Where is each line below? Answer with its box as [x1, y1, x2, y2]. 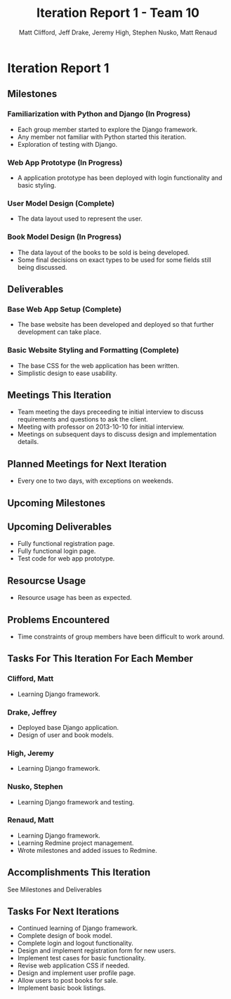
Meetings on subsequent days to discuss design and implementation [17, 430, 217, 438]
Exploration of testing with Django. [17, 140, 118, 148]
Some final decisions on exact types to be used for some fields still [17, 255, 212, 264]
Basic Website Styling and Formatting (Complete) [7, 346, 180, 355]
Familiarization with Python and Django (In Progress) [7, 109, 191, 119]
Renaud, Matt [7, 815, 54, 825]
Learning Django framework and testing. [17, 797, 135, 806]
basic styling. [17, 181, 56, 189]
